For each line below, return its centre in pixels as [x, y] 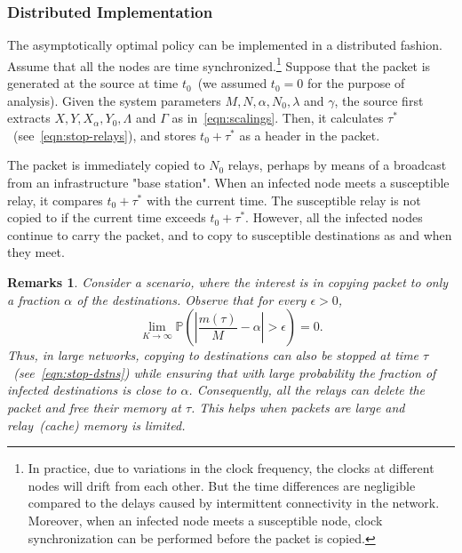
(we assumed [232, 83]
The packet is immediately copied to [106, 165]
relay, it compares [55, 200]
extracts [29, 118]
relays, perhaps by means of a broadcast [337, 165]
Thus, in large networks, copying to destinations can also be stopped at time [213, 355]
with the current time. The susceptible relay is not [283, 200]
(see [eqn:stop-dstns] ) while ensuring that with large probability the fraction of [225, 372]
